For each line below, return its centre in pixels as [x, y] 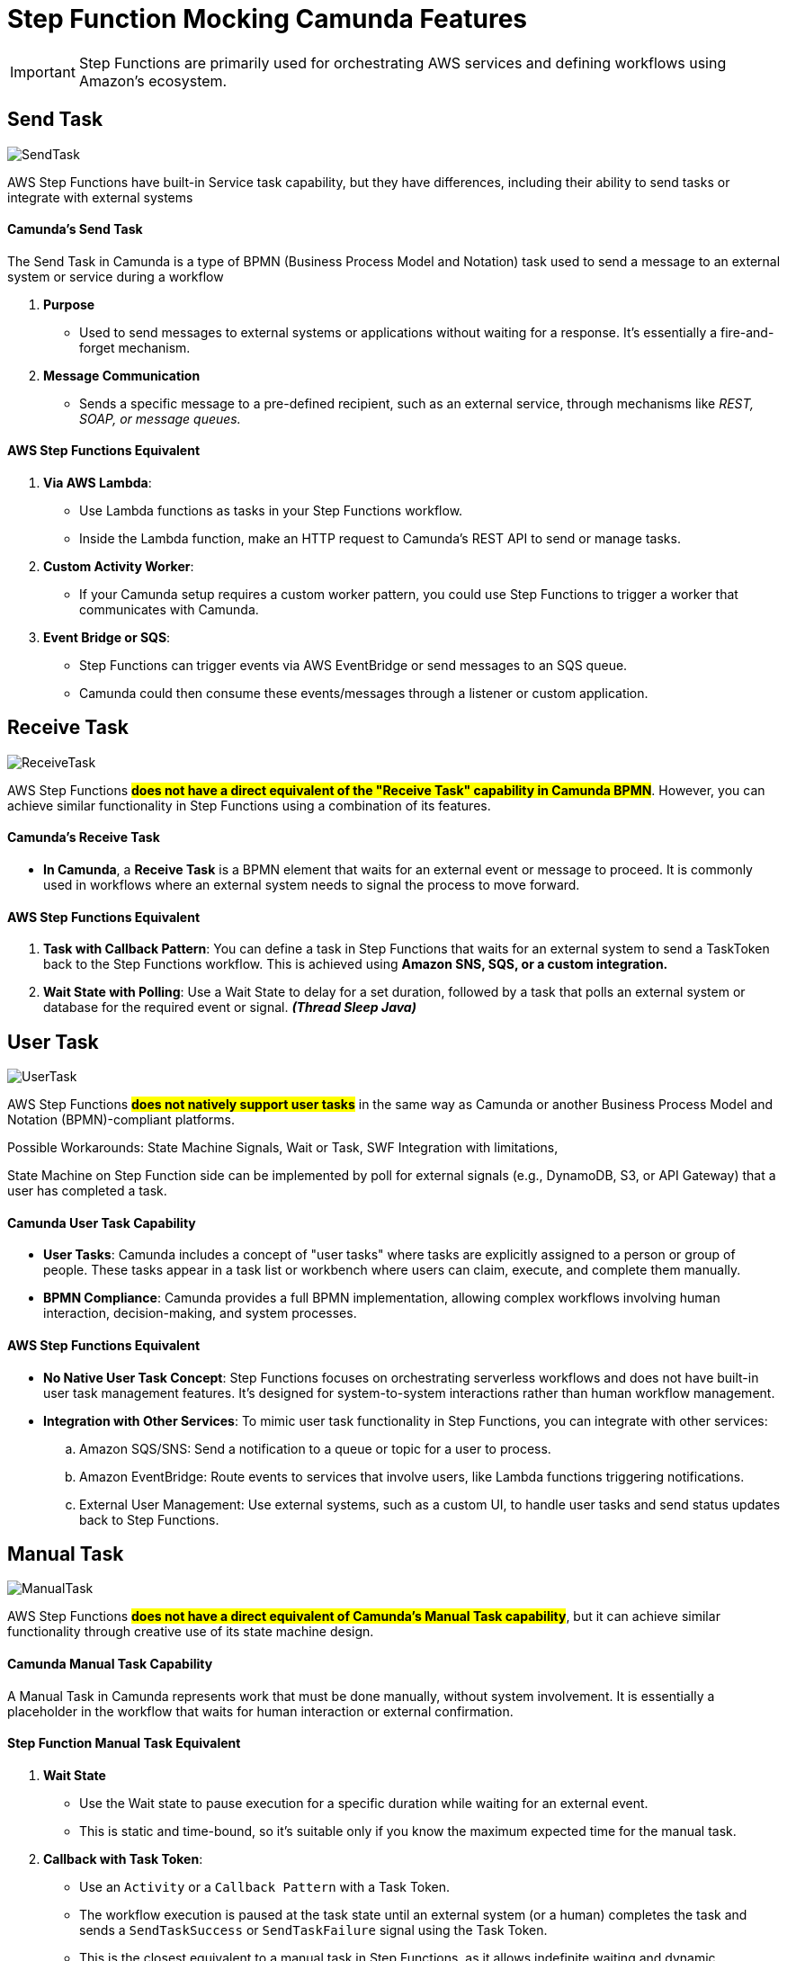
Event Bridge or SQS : [107, 638]
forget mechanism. [135, 347]
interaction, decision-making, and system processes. [200, 1313]
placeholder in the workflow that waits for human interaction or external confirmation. [260, 1711]
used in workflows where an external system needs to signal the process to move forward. [312, 885]
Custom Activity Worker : [119, 567]
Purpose [69, 304]
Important [43, 72]
